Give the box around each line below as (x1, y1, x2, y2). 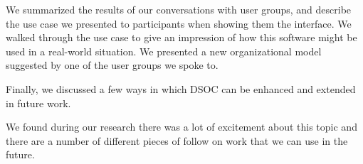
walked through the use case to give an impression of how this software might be (6, 30, 357, 45)
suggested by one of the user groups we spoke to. (6, 58, 219, 72)
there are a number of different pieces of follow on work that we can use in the (6, 133, 348, 148)
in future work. (6, 95, 71, 110)
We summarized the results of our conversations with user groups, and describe (6, 2, 352, 16)
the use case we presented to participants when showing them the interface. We (6, 16, 352, 31)
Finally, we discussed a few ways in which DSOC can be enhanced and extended (6, 81, 356, 96)
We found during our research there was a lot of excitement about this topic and (6, 119, 357, 134)
